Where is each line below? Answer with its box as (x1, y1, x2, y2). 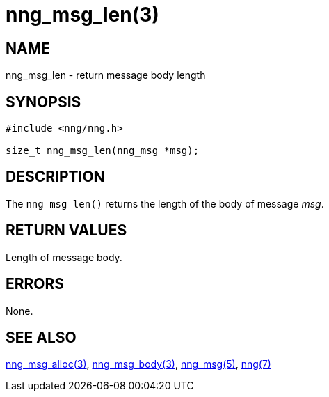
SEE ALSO (6, 328, 77, 346)
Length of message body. (6, 251, 122, 263)
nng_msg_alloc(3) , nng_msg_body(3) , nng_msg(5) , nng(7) (6, 358, 271, 371)
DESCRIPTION (6, 168, 105, 186)
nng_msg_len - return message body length (6, 69, 206, 81)
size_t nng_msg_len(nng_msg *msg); (6, 145, 200, 157)
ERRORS (6, 275, 65, 293)
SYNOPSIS (6, 93, 81, 111)
